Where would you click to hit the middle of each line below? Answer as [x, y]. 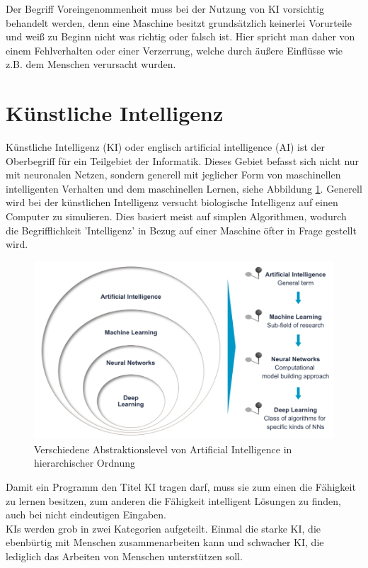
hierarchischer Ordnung [85, 463]
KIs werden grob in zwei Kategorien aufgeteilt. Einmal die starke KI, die [163, 528]
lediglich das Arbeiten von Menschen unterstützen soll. [124, 556]
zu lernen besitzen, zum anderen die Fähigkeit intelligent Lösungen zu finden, [174, 500]
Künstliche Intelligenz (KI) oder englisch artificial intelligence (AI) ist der [166, 147]
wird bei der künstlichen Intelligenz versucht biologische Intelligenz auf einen [172, 202]
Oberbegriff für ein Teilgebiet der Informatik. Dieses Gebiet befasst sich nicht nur [183, 160]
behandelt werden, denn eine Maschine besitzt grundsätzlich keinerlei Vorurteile [179, 22]
